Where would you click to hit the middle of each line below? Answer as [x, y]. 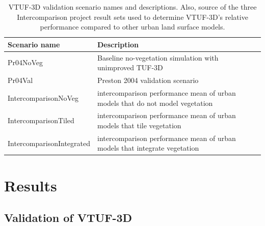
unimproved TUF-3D [130, 67]
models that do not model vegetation [155, 103]
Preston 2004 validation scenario [148, 80]
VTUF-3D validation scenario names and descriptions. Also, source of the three [132, 7]
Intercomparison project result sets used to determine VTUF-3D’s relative [132, 17]
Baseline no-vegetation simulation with [158, 57]
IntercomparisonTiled [41, 120]
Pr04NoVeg [25, 62]
